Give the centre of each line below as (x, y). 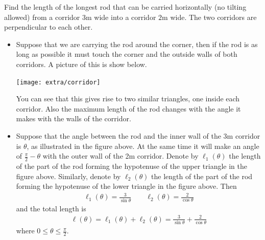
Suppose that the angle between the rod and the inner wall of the (118, 136)
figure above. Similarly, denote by (68, 176)
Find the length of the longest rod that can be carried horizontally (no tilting (125, 7)
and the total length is (51, 208)
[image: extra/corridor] (58, 82)
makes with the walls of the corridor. (74, 118)
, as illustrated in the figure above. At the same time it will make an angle (143, 146)
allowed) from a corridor (42, 17)
